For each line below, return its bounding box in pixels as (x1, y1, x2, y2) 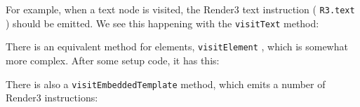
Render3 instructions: (6, 90, 98, 105)
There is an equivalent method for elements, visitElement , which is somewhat (6, 39, 348, 54)
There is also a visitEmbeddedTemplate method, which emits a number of (6, 76, 326, 91)
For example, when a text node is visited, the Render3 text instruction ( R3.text (6, 2, 355, 16)
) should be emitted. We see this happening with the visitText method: (6, 15, 319, 30)
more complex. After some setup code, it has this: (6, 52, 220, 67)
